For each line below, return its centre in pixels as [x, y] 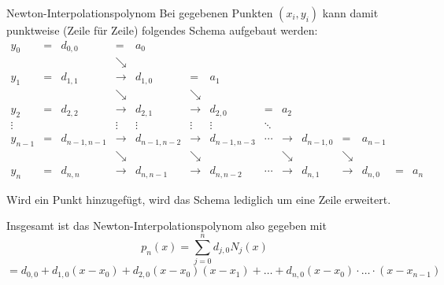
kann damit [350, 13]
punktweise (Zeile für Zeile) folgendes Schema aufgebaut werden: [162, 30]
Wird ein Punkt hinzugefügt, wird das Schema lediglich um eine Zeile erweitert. [199, 199]
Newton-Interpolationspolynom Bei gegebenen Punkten [140, 13]
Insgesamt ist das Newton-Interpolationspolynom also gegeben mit [166, 226]
